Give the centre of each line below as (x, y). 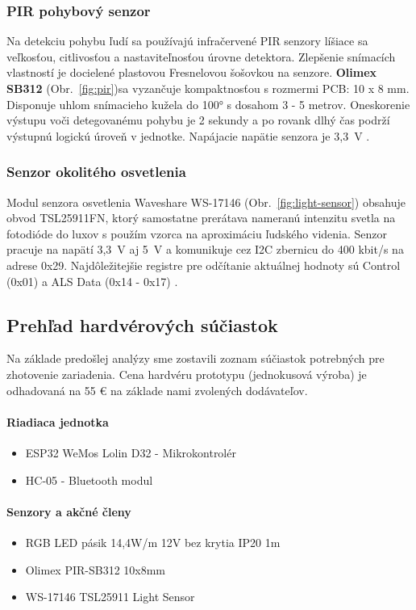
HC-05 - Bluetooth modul (89, 480)
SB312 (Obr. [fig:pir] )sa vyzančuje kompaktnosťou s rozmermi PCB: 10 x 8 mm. (208, 88)
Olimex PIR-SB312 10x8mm (96, 569)
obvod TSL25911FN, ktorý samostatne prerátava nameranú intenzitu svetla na (201, 218)
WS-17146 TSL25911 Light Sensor (110, 597)
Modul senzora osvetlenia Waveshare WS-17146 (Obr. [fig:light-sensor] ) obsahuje (206, 202)
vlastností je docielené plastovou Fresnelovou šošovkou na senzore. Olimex (192, 72)
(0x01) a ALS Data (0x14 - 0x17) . (92, 281)
